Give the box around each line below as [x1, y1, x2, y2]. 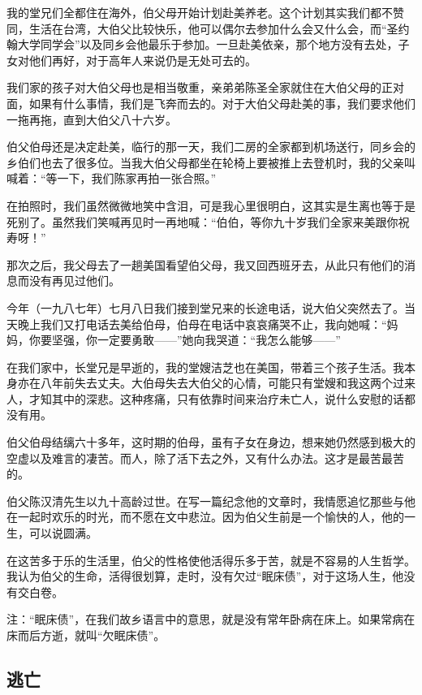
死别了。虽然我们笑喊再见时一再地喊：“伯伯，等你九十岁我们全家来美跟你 [6, 213, 398, 230]
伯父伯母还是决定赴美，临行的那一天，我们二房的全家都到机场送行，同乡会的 [6, 138, 416, 155]
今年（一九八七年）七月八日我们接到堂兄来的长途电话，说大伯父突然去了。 [6, 299, 404, 316]
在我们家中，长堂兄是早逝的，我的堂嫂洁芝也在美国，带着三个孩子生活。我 [6, 358, 404, 375]
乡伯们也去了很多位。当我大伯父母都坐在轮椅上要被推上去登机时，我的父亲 [6, 153, 404, 171]
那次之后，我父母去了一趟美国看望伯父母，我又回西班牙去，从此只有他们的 [6, 256, 404, 273]
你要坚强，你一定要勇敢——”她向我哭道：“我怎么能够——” [28, 331, 341, 348]
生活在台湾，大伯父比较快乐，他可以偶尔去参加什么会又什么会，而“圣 [28, 19, 398, 37]
